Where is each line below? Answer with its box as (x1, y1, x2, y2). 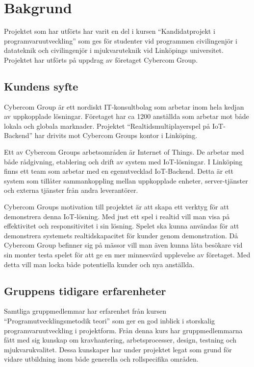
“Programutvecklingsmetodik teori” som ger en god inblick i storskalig (4, 316, 215, 325)
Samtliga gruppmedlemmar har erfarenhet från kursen (4, 306, 166, 316)
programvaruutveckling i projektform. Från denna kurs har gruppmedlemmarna (4, 325, 243, 335)
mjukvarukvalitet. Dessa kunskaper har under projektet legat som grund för (4, 344, 232, 354)
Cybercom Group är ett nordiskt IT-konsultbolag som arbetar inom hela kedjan (4, 101, 244, 112)
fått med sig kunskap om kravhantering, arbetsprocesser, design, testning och (4, 335, 237, 345)
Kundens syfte (4, 78, 78, 93)
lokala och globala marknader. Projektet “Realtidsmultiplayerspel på (4, 120, 210, 131)
